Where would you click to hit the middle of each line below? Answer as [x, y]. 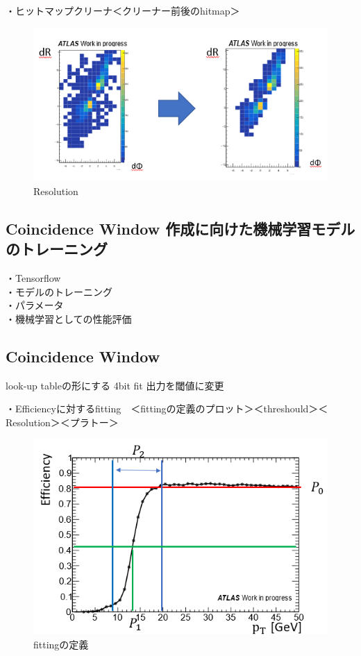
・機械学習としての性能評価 [69, 319]
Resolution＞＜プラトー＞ [62, 422]
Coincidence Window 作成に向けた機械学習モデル [180, 229]
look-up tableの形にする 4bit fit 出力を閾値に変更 [115, 385]
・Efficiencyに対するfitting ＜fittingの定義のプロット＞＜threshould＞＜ [167, 409]
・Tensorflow [33, 278]
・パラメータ [35, 305]
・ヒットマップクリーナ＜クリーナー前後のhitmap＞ [123, 10]
